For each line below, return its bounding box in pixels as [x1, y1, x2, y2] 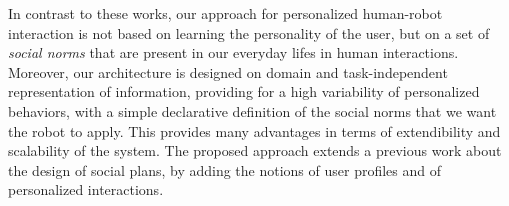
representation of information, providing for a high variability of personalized [8, 81, 480, 102]
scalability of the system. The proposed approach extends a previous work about [8, 140, 502, 161]
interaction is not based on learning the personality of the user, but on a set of [8, 22, 490, 43]
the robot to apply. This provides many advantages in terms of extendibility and [8, 120, 501, 141]
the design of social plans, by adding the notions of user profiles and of [8, 159, 442, 180]
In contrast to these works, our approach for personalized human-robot [8, 3, 443, 23]
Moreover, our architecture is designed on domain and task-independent [8, 61, 448, 82]
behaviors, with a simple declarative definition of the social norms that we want [8, 100, 497, 121]
